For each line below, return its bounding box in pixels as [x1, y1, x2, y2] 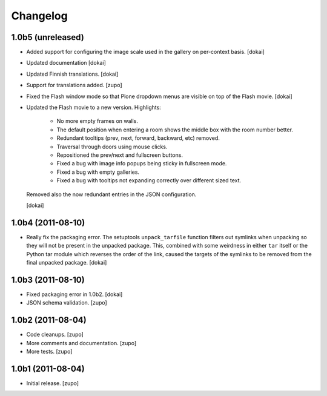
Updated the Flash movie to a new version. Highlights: [26, 104, 162, 111]
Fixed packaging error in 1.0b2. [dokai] [26, 291, 123, 298]
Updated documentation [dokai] [26, 59, 106, 67]
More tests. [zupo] [26, 348, 73, 355]
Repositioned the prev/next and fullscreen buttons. [56, 151, 183, 159]
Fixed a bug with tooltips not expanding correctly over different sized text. [56, 177, 242, 184]
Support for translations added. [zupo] [26, 82, 122, 89]
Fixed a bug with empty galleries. [56, 168, 139, 176]
